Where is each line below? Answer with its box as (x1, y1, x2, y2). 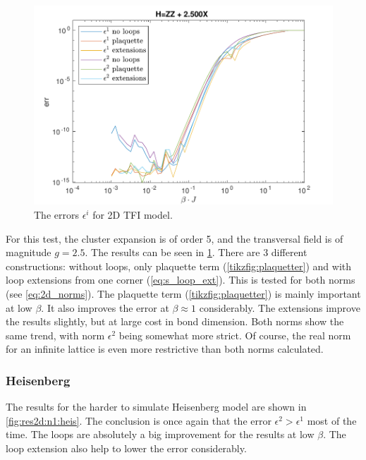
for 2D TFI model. (92, 207, 173, 222)
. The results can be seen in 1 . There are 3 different (85, 245, 307, 260)
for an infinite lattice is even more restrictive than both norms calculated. (6, 341, 324, 356)
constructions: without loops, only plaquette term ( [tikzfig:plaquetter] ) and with (6, 258, 352, 273)
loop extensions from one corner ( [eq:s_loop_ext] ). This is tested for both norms (6, 272, 355, 287)
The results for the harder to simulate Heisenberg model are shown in (6, 399, 307, 414)
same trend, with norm (6, 327, 105, 342)
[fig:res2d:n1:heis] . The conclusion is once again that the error (6, 413, 272, 428)
